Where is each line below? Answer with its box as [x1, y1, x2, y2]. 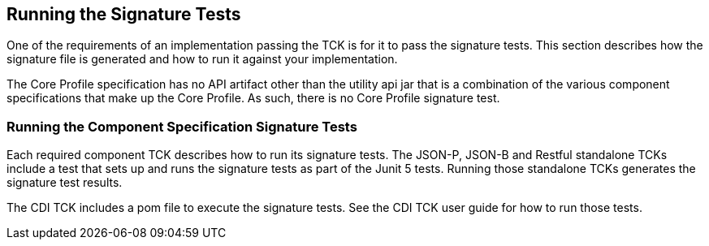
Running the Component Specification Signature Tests [6, 118, 357, 135]
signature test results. [6, 175, 123, 190]
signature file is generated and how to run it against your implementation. [6, 52, 398, 67]
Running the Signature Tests [6, 4, 241, 24]
